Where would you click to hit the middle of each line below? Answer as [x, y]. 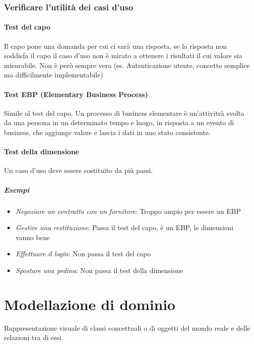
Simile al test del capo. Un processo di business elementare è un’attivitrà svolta [124, 113]
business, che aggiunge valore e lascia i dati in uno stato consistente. [107, 132]
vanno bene [33, 237]
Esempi [17, 189]
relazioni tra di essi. [34, 337]
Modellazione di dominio [90, 304]
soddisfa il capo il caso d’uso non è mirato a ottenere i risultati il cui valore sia [123, 55]
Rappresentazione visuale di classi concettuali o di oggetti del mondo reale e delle [127, 327]
